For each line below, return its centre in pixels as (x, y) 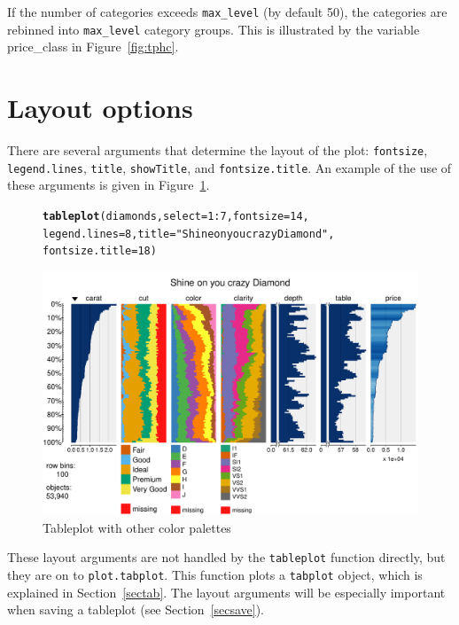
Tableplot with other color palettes (137, 527)
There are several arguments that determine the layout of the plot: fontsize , (218, 150)
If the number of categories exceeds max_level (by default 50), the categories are (227, 12)
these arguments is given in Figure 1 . (109, 185)
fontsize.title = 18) (100, 251)
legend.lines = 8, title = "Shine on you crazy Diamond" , (189, 234)
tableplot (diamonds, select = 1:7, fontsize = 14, (176, 216)
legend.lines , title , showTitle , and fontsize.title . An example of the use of (229, 167)
